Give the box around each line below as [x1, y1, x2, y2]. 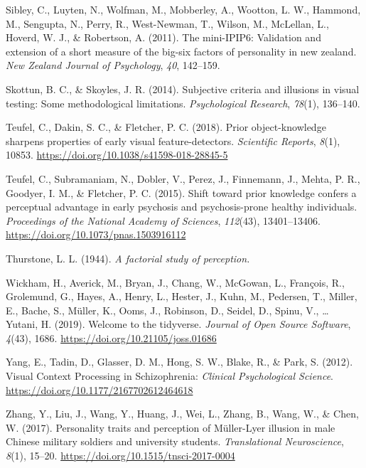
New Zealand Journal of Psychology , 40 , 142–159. [6, 58, 220, 73]
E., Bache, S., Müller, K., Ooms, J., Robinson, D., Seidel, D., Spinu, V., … [6, 302, 329, 317]
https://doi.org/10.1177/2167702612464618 [6, 382, 193, 397]
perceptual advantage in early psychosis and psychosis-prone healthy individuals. [6, 199, 357, 214]
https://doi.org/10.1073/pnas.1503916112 [6, 227, 186, 242]
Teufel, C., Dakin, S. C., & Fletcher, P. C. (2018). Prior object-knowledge [6, 119, 326, 134]
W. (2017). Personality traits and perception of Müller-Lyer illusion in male [6, 420, 335, 435]
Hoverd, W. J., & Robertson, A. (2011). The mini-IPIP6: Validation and [6, 30, 321, 45]
